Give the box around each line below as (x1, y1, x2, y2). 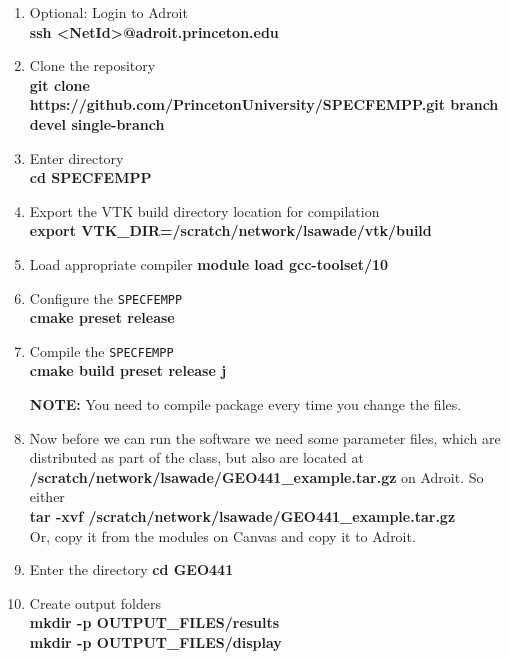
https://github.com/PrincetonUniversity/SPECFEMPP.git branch (29, 94, 499, 115)
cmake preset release (29, 307, 175, 328)
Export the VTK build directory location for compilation (29, 200, 380, 221)
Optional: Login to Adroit (29, 2, 188, 22)
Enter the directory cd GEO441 (29, 559, 234, 580)
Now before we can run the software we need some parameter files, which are (29, 427, 501, 448)
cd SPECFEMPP (29, 167, 152, 188)
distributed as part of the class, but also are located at (29, 447, 364, 468)
